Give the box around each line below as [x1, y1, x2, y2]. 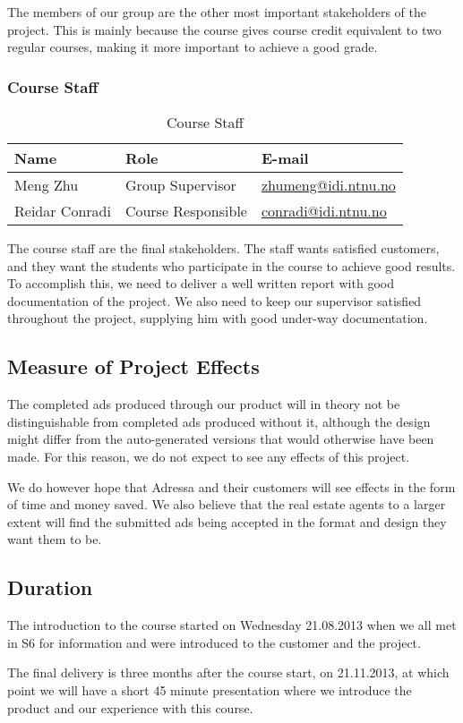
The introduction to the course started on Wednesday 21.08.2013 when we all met [7, 616, 457, 634]
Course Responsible [124, 200, 247, 221]
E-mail [261, 148, 309, 168]
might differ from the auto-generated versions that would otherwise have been [7, 430, 434, 448]
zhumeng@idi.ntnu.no [261, 174, 396, 195]
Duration [7, 574, 93, 601]
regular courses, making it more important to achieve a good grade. [7, 38, 378, 56]
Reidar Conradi [14, 200, 111, 221]
